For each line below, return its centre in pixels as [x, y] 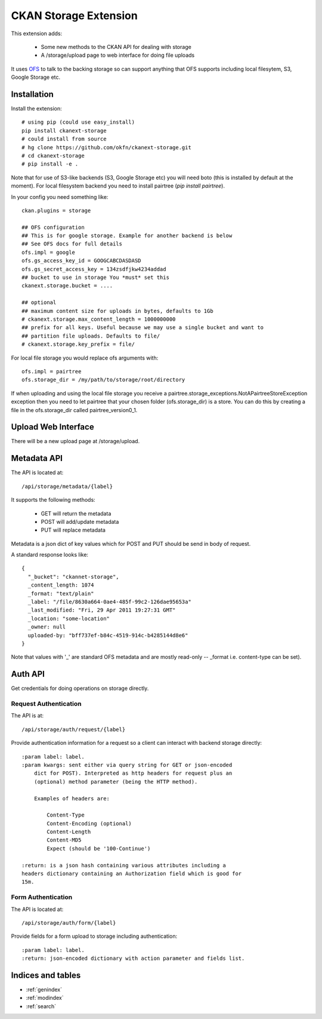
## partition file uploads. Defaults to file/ [91, 336]
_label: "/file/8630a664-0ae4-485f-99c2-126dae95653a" [110, 602]
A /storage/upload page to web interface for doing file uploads [118, 55]
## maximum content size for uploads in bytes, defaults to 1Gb [118, 311]
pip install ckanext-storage [64, 131]
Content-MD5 [64, 840]
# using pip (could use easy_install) [78, 122]
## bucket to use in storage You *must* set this [96, 277]
